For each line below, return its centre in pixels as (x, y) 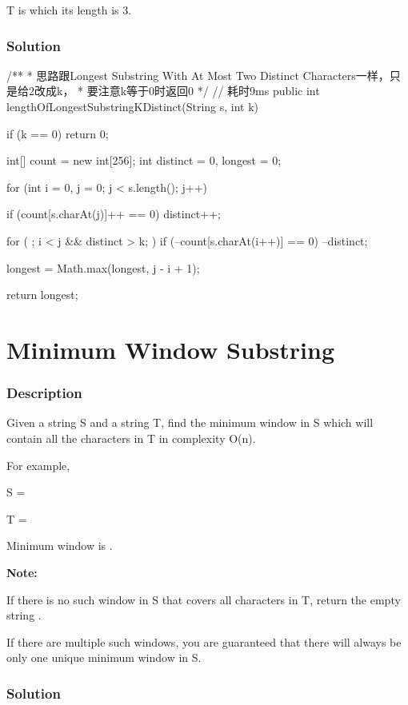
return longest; (42, 295)
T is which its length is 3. (69, 10)
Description (44, 393)
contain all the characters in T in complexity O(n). (131, 438)
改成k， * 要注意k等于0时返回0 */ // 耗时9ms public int (177, 91)
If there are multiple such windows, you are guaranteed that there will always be (204, 641)
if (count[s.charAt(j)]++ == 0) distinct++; (114, 214)
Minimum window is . (60, 546)
